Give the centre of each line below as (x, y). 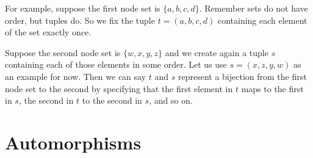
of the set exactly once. (48, 32)
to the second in (112, 100)
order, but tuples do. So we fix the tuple (80, 20)
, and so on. (171, 100)
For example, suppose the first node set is (83, 8)
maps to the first (272, 88)
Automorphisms (73, 142)
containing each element (262, 20)
